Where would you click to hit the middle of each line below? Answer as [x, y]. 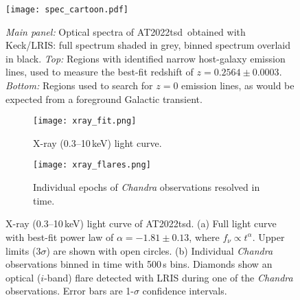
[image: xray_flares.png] [92, 165]
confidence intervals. [185, 291]
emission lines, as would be [238, 85]
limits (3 [23, 250]
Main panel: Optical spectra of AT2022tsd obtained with [126, 31]
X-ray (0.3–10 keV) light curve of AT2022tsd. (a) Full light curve [141, 223]
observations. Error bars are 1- [70, 291]
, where [204, 236]
